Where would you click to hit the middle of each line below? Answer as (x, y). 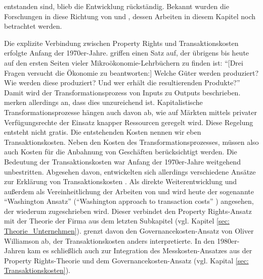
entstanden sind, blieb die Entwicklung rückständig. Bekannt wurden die (117, 6)
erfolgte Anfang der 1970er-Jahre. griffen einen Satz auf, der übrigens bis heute (127, 53)
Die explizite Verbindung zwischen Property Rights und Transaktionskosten (121, 43)
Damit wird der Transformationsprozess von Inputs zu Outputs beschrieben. (122, 92)
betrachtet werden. (33, 26)
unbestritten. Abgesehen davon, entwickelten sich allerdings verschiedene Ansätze (130, 171)
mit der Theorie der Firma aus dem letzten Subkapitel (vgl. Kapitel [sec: (117, 221)
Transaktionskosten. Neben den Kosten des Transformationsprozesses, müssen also (131, 142)
